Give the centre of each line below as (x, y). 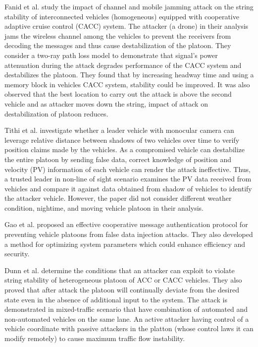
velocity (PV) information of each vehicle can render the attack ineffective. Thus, (128, 169)
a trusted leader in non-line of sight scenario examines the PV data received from (128, 179)
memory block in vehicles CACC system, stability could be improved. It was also (127, 84)
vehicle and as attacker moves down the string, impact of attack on (106, 103)
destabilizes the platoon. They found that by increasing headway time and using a (129, 75)
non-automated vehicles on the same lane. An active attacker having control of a (127, 318)
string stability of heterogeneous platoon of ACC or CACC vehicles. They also (123, 280)
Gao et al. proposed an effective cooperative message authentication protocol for (126, 224)
